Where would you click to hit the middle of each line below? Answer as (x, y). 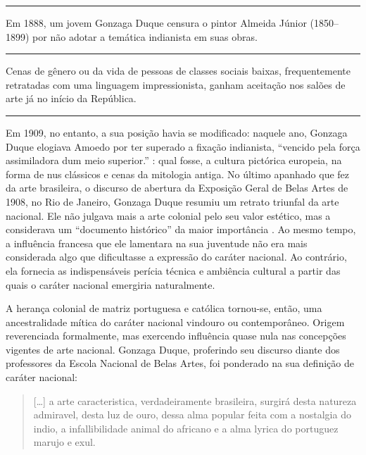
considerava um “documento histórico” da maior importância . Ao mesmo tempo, (181, 229)
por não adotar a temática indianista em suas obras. (145, 36)
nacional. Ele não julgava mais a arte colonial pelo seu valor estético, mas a (168, 215)
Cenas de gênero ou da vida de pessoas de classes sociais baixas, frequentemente (178, 71)
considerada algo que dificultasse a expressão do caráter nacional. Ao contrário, (176, 257)
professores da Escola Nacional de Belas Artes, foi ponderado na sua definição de (180, 363)
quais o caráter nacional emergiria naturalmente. (111, 284)
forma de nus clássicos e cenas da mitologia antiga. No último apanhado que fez (178, 174)
